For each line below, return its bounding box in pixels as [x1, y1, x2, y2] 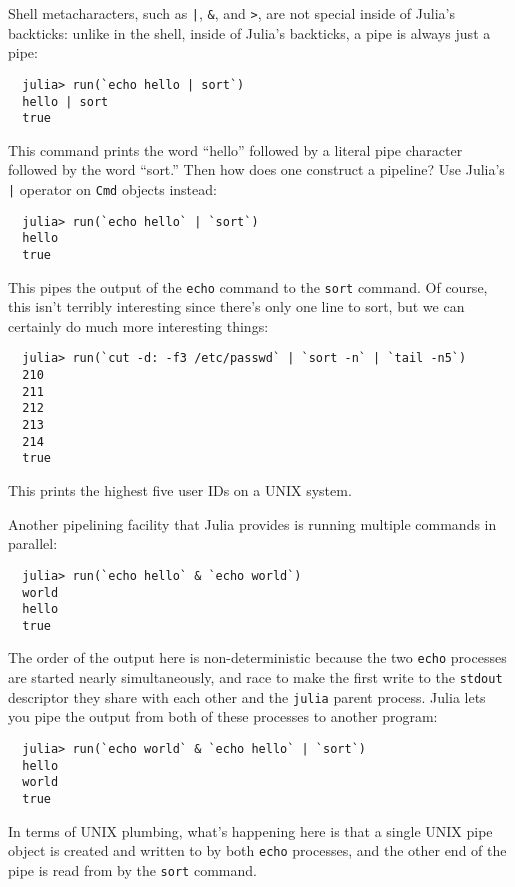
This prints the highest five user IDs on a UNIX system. [8, 480, 352, 501]
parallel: [8, 533, 58, 554]
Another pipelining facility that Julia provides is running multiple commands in [8, 513, 497, 534]
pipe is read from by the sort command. [8, 859, 257, 880]
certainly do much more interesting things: [8, 315, 269, 336]
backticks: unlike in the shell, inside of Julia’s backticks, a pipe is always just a [8, 22, 491, 43]
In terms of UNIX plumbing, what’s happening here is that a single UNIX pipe [8, 820, 493, 841]
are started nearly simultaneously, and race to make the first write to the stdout [8, 667, 503, 688]
